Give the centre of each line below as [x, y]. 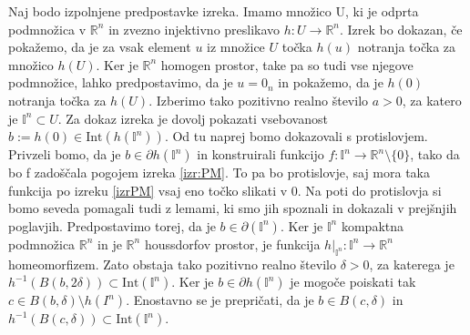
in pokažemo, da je [331, 82]
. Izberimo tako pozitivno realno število [259, 100]
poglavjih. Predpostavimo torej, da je [112, 225]
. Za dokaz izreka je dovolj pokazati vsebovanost [193, 118]
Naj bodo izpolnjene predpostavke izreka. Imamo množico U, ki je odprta [214, 11]
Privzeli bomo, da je [65, 154]
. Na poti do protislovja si [369, 190]
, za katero [432, 100]
